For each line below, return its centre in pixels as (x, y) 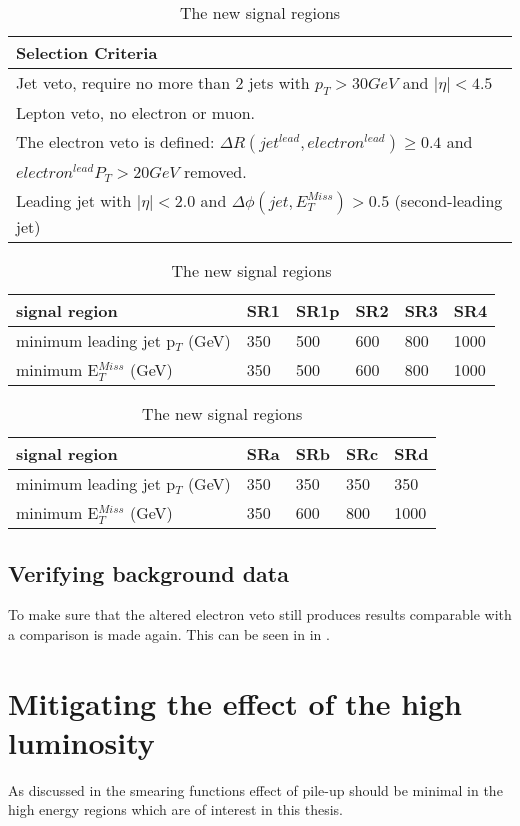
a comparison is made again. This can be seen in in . (169, 633)
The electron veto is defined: (115, 142)
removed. (215, 172)
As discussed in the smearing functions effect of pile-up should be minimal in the (255, 789)
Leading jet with (74, 201)
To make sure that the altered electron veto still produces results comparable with (260, 614)
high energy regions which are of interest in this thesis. (175, 809)
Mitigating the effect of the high (235, 702)
